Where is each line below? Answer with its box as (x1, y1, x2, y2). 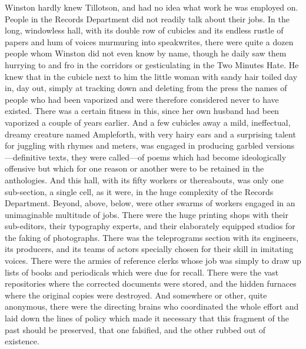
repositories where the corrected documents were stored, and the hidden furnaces (5, 277, 297, 290)
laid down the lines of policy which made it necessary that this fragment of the (5, 312, 289, 324)
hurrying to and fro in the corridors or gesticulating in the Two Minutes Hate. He (5, 58, 299, 71)
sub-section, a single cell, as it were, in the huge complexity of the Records (5, 185, 274, 197)
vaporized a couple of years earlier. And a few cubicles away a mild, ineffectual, (5, 116, 291, 128)
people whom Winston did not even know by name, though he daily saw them (5, 47, 287, 59)
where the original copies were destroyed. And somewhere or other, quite (5, 288, 267, 301)
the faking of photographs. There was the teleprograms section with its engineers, (5, 231, 299, 243)
